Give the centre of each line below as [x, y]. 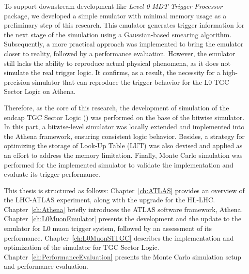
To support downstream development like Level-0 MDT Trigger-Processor [113, 6]
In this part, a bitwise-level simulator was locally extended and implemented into [124, 127]
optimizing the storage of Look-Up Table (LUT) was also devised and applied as [123, 145]
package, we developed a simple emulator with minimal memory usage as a [115, 15]
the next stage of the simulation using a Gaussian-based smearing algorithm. [118, 34]
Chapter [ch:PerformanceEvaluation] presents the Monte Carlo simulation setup [123, 256]
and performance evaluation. [46, 266]
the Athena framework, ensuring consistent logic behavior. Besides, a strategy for [124, 136]
